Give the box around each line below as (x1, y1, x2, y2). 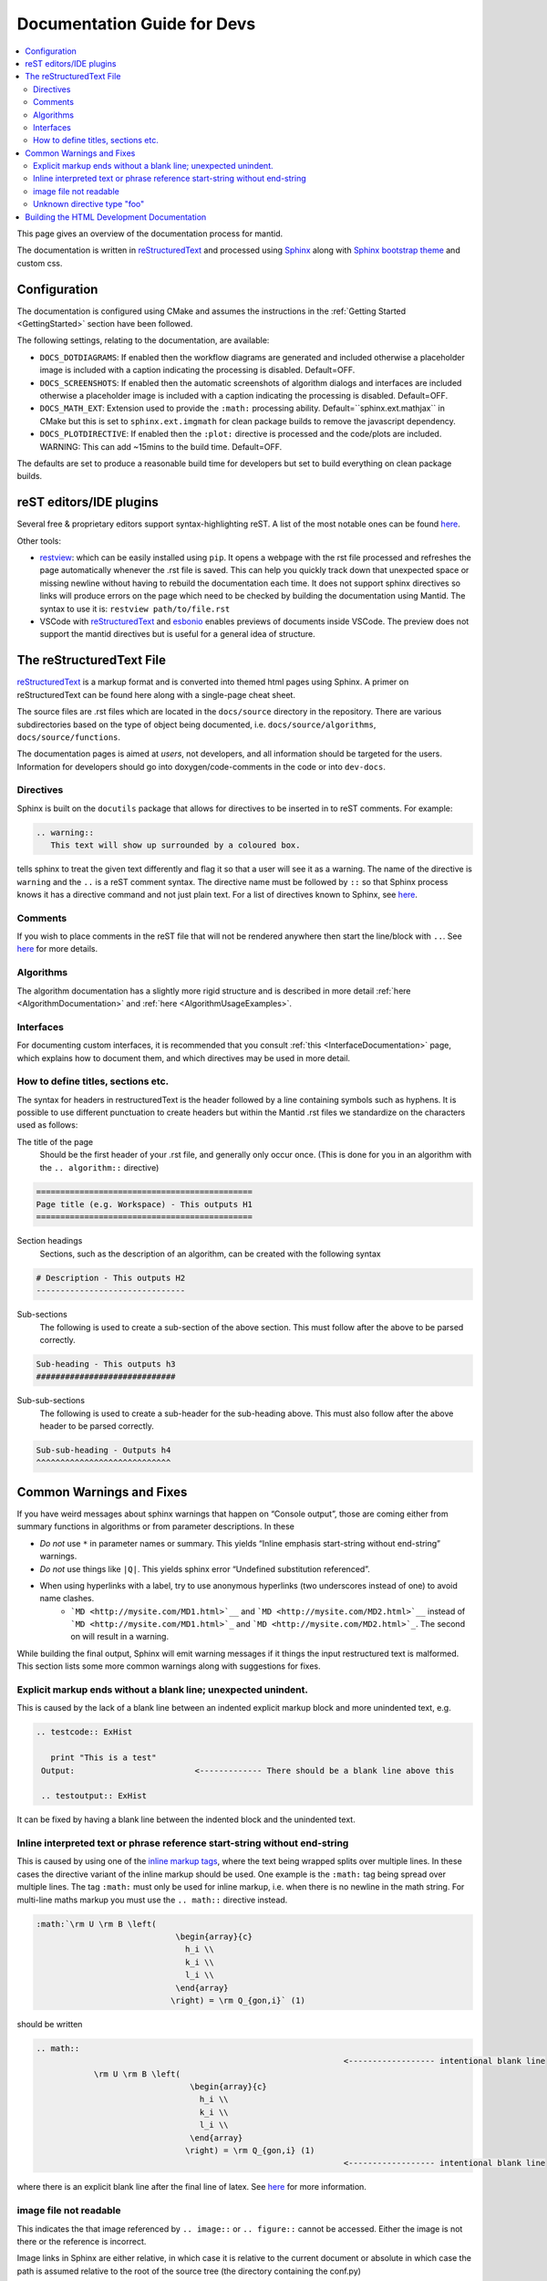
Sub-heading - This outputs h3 (36, 1359, 177, 1369)
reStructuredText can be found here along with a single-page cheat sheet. (16, 689, 296, 700)
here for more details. (16, 943, 98, 954)
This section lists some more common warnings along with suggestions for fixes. (16, 1661, 321, 1672)
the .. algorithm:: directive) (39, 1161, 160, 1172)
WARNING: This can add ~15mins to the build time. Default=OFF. (39, 441, 283, 452)
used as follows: (16, 1120, 78, 1130)
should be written (16, 2018, 83, 2029)
